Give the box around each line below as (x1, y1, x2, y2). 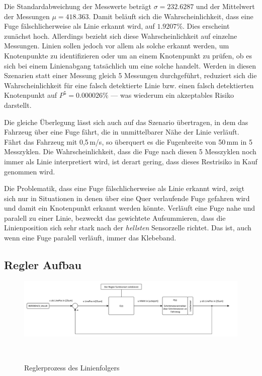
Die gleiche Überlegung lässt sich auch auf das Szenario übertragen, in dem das (4, 116, 248, 127)
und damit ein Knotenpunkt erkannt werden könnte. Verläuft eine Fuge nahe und (4, 203, 255, 213)
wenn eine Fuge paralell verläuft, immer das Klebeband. (4, 232, 177, 243)
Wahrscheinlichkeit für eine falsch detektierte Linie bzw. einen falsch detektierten (4, 80, 254, 90)
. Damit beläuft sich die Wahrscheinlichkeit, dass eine (89, 11, 253, 21)
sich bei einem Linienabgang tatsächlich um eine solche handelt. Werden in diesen (4, 60, 256, 71)
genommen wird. (4, 166, 55, 176)
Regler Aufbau (4, 257, 81, 273)
